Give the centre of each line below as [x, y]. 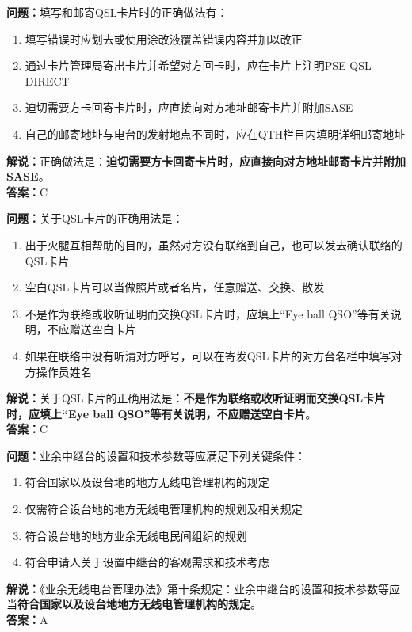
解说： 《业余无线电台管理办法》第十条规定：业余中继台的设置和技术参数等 [198, 588]
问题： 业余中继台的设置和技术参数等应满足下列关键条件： [156, 455]
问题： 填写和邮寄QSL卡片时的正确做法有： [117, 12]
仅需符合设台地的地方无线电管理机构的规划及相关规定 [164, 509]
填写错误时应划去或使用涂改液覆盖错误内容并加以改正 [164, 38]
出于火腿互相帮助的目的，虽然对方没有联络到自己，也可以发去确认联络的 [214, 244]
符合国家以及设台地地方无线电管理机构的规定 [134, 604]
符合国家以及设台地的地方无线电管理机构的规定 [147, 482]
